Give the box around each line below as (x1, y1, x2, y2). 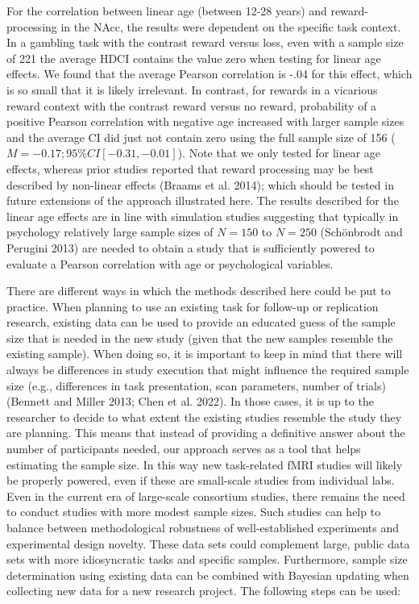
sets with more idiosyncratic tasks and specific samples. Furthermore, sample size (6, 551, 408, 568)
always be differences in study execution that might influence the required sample (6, 361, 409, 378)
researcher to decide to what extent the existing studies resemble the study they (6, 408, 402, 425)
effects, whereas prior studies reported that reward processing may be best (6, 160, 374, 177)
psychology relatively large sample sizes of (6, 223, 214, 240)
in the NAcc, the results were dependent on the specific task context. (60, 18, 401, 35)
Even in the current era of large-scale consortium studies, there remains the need (6, 487, 405, 504)
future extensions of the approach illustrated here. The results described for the (6, 192, 399, 209)
